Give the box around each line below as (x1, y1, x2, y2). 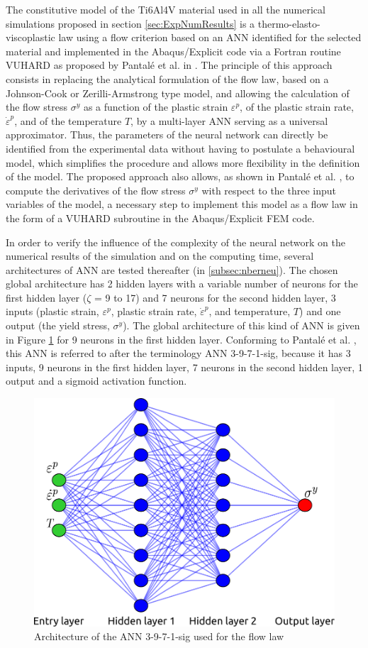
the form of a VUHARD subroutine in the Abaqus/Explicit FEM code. (6, 210, 315, 225)
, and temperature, (208, 304, 291, 319)
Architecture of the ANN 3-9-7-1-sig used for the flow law (34, 629, 284, 644)
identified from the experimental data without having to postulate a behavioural (6, 141, 355, 155)
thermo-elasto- (257, 16, 320, 31)
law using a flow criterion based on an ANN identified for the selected (58, 30, 362, 45)
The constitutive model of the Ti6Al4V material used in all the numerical (6, 2, 325, 16)
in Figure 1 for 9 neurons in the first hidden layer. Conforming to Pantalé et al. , (6, 331, 357, 346)
